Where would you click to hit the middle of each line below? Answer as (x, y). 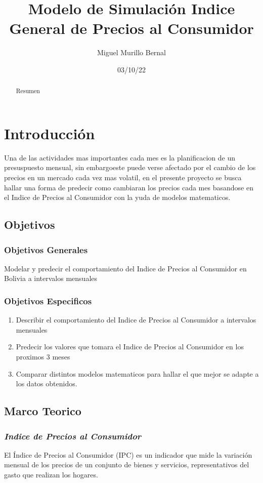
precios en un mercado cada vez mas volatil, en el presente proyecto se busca (123, 177)
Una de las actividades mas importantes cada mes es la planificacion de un (120, 157)
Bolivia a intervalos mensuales (51, 278)
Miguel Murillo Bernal (131, 52)
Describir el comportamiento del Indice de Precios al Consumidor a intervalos (136, 320)
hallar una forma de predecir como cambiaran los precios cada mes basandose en (129, 187)
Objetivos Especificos (48, 300)
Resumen (28, 91)
